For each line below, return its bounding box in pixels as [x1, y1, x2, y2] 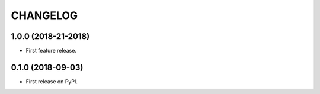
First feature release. [25, 47, 77, 54]
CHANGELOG [11, 9, 78, 22]
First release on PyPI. [25, 77, 78, 85]
